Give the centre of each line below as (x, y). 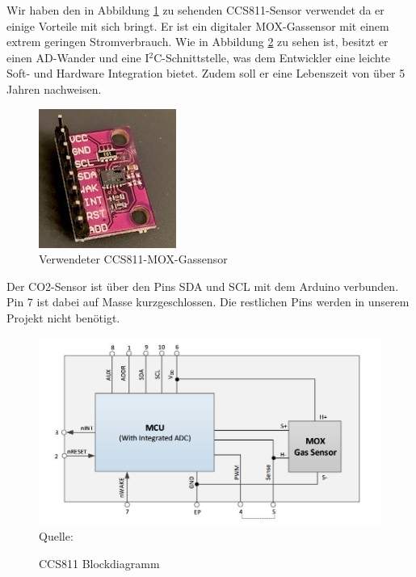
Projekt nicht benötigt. (63, 317)
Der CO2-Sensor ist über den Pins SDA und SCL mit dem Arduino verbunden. (203, 286)
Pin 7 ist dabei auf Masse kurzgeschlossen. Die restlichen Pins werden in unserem (208, 302)
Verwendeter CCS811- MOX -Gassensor (133, 259)
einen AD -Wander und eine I (78, 57)
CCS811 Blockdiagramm (99, 564)
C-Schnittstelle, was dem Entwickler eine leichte (272, 57)
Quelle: (56, 536)
